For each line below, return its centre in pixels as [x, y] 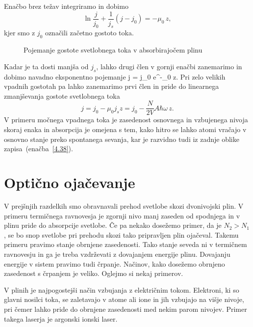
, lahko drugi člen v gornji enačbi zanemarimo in [169, 66]
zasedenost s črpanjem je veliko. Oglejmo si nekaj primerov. [94, 273]
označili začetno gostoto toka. [89, 33]
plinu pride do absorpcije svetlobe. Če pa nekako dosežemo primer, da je [113, 225]
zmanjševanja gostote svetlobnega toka [62, 95]
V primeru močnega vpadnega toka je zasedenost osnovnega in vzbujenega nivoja [126, 120]
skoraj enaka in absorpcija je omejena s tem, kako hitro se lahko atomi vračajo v [125, 129]
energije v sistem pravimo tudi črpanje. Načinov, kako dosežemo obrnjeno [114, 263]
